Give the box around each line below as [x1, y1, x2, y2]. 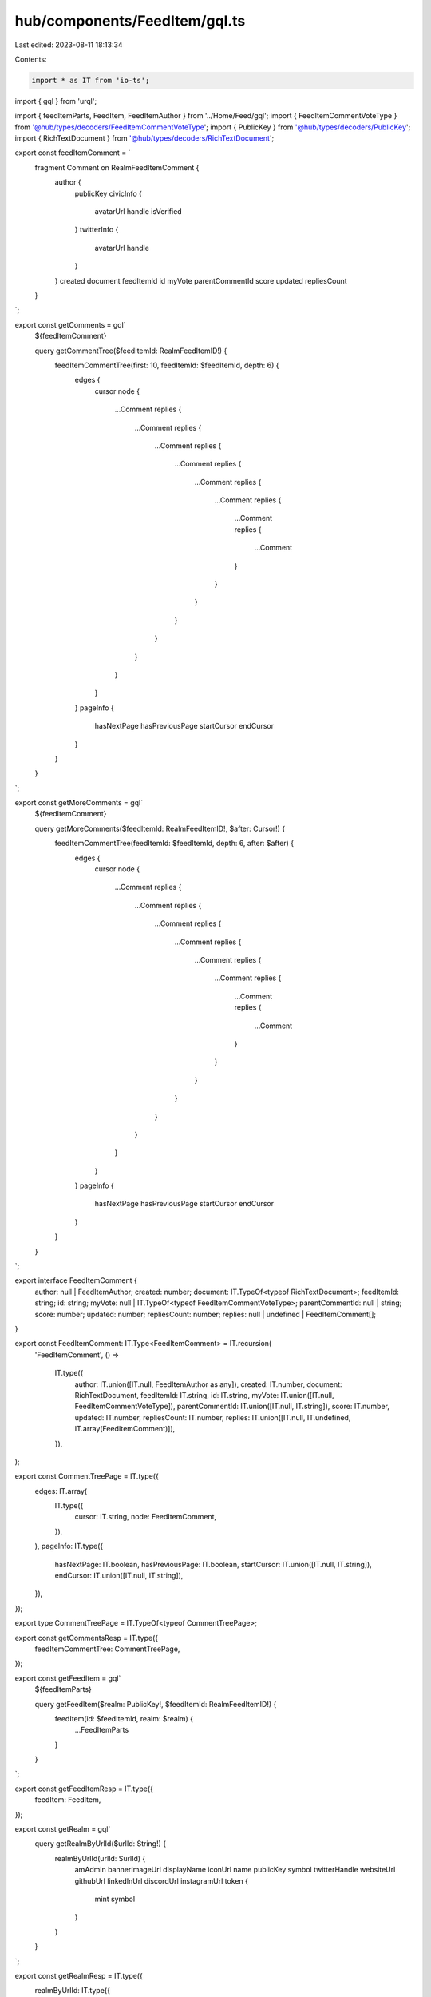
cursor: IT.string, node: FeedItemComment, [74, 1512, 217, 1522]
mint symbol [94, 1894, 136, 1904]
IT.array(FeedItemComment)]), [74, 1424, 176, 1434]
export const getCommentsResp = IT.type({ [14, 1633, 159, 1642]
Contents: [14, 54, 47, 64]
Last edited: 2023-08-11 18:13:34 [14, 40, 123, 50]
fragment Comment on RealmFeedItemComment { [34, 162, 200, 172]
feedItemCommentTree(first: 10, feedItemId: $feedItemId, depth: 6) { [54, 360, 279, 370]
